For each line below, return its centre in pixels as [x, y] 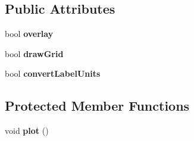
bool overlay [29, 34]
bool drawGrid [34, 53]
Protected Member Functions [97, 106]
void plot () [27, 131]
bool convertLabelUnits [53, 73]
